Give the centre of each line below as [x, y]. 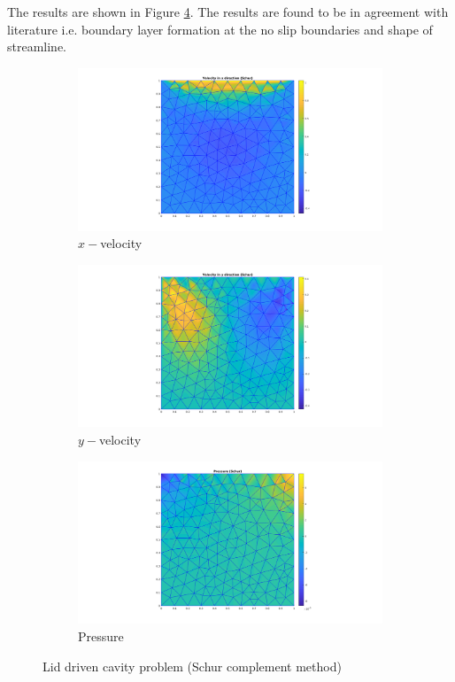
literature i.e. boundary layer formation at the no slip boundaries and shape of [220, 29]
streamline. [37, 46]
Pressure [101, 636]
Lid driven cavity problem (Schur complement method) [192, 666]
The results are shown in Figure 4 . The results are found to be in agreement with [228, 12]
